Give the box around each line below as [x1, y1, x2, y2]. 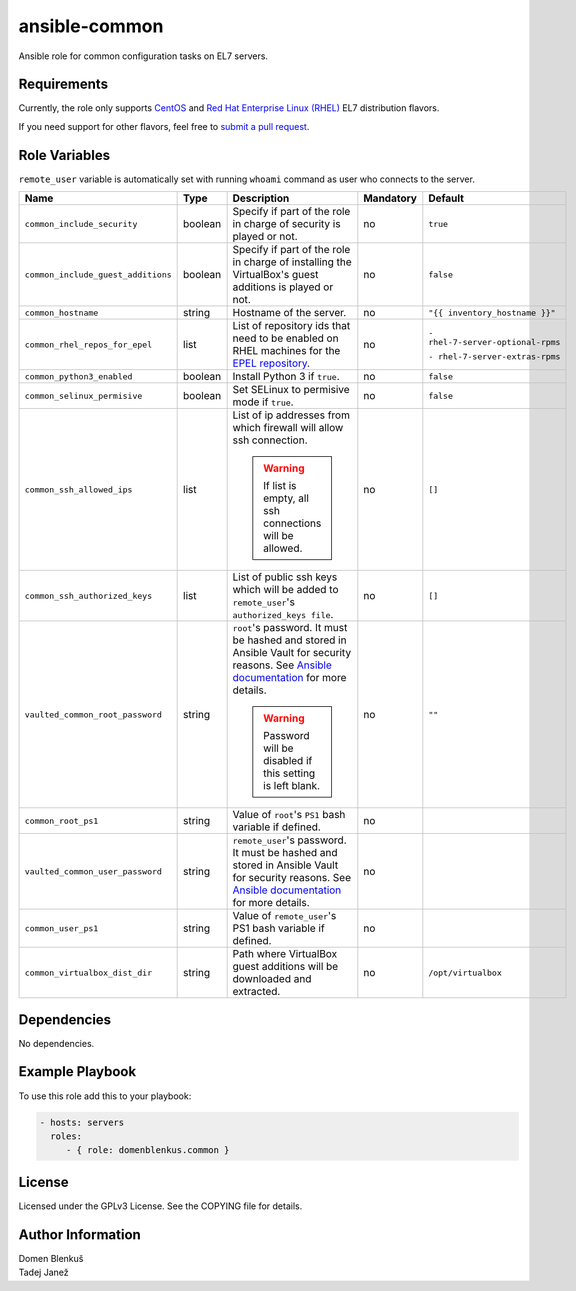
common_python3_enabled [24, 371, 133, 382]
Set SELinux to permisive [232, 383, 350, 397]
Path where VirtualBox [232, 947, 338, 961]
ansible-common [18, 15, 164, 37]
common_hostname [24, 307, 99, 318]
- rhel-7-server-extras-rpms [428, 351, 561, 362]
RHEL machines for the [232, 344, 341, 358]
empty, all [263, 491, 310, 505]
